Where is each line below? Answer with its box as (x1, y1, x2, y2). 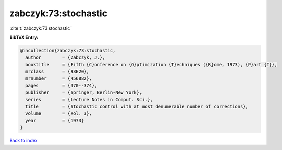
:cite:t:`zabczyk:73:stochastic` (9, 25, 72, 31)
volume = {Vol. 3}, (25, 111, 92, 116)
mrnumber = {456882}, (25, 76, 92, 81)
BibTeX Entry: (9, 34, 39, 40)
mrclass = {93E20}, (25, 69, 89, 75)
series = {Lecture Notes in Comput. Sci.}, (25, 97, 153, 102)
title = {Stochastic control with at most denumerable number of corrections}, (25, 104, 249, 110)
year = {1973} (25, 118, 84, 123)
